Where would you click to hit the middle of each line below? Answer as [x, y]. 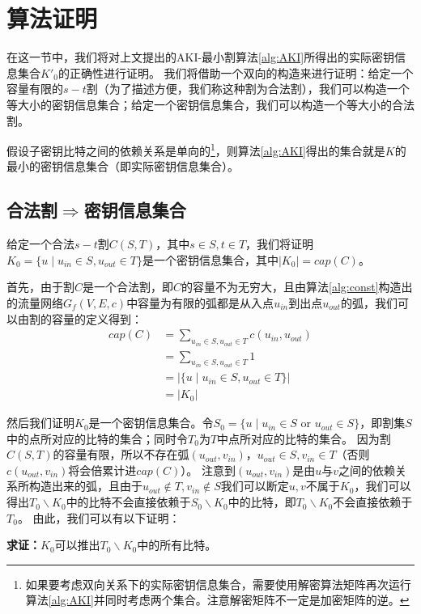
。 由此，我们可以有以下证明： [99, 517]
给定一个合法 [40, 244]
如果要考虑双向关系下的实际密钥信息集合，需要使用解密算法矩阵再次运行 [218, 584]
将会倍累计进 [102, 470]
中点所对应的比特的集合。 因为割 [304, 438]
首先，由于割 [40, 287]
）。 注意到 [208, 470]
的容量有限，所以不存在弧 [121, 454]
